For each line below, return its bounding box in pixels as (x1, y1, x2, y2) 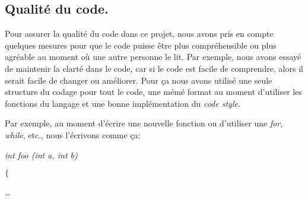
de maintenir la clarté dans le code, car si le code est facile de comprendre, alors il (5, 62, 303, 74)
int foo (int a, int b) (5, 148, 78, 161)
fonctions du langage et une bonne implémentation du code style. (5, 97, 241, 109)
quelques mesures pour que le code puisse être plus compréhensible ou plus (5, 39, 277, 51)
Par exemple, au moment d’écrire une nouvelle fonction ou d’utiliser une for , (5, 117, 283, 129)
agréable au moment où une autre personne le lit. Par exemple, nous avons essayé (5, 50, 301, 63)
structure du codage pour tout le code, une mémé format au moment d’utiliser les (5, 85, 302, 98)
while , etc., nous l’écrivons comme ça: (5, 128, 141, 141)
